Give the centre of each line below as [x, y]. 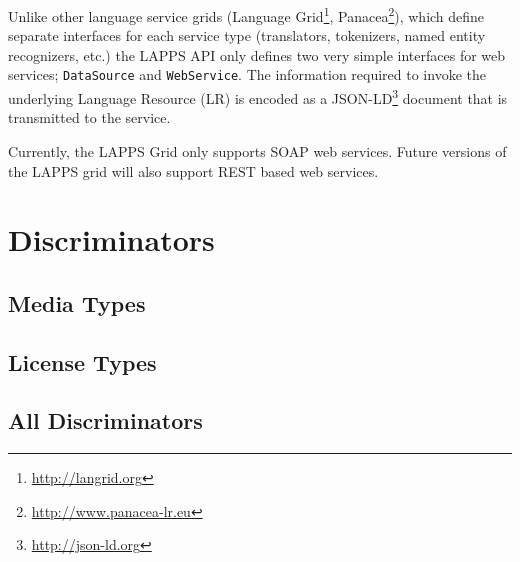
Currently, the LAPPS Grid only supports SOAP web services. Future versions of [257, 150]
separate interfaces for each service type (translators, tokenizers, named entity [247, 35]
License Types [82, 361]
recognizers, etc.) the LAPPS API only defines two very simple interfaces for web [257, 54]
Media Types [77, 302]
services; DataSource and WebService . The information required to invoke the [247, 74]
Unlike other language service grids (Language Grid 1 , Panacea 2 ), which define [246, 14]
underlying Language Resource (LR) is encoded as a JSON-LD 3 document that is [258, 96]
